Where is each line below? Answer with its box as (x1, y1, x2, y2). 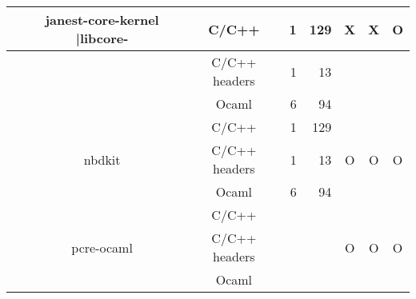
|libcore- (75, 29, 129, 47)
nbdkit (83, 149, 121, 169)
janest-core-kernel (45, 10, 159, 29)
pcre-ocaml (71, 237, 133, 257)
